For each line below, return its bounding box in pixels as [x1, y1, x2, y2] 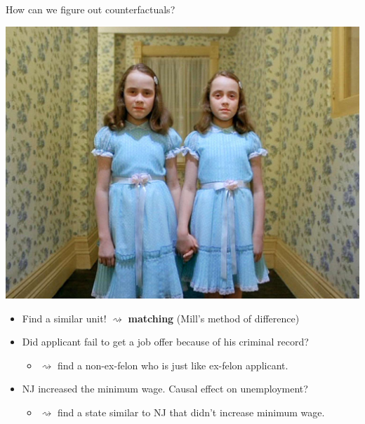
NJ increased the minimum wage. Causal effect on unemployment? [22, 381, 308, 396]
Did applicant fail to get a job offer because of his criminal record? [22, 334, 309, 349]
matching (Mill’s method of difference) [128, 310, 300, 325]
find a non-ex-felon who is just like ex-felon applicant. [57, 357, 288, 372]
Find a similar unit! [22, 310, 107, 325]
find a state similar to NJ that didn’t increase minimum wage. [57, 404, 325, 419]
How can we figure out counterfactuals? [6, 2, 175, 16]
